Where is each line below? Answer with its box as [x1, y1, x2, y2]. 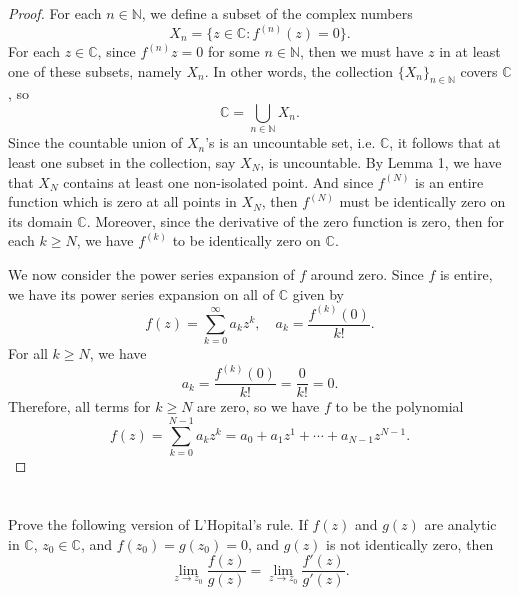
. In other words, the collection [204, 60, 394, 81]
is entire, [439, 263, 493, 284]
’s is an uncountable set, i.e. [205, 132, 376, 153]
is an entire [415, 171, 484, 192]
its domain [8, 210, 73, 231]
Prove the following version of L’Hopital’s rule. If [8, 513, 308, 534]
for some [207, 41, 260, 62]
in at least [439, 41, 501, 62]
